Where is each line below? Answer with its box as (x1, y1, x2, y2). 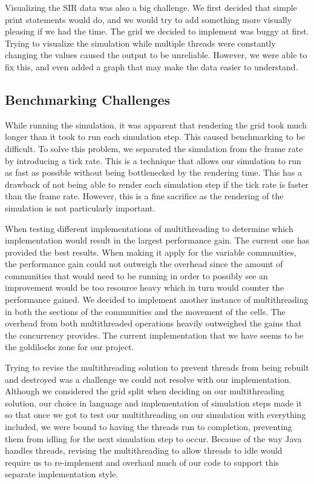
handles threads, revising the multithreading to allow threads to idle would (5, 444, 283, 457)
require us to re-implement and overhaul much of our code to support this (5, 456, 280, 468)
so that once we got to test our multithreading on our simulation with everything (5, 408, 306, 421)
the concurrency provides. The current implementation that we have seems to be (5, 328, 304, 341)
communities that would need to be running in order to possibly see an (5, 269, 268, 282)
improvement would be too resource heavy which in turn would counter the (5, 281, 284, 294)
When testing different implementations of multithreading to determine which (5, 222, 293, 234)
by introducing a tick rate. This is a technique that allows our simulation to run (5, 154, 301, 167)
